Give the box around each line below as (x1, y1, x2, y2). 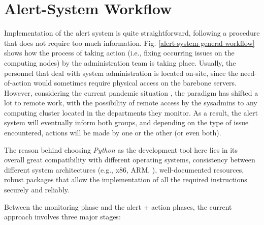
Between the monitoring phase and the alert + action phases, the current (4, 201, 232, 212)
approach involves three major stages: (4, 211, 121, 222)
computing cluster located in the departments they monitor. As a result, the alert (4, 107, 258, 118)
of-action (4, 77, 31, 88)
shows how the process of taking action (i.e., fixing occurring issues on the (4, 47, 235, 58)
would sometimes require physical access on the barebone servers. (33, 77, 237, 88)
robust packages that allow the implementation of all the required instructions (4, 174, 247, 185)
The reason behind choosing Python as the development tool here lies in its (4, 144, 238, 155)
